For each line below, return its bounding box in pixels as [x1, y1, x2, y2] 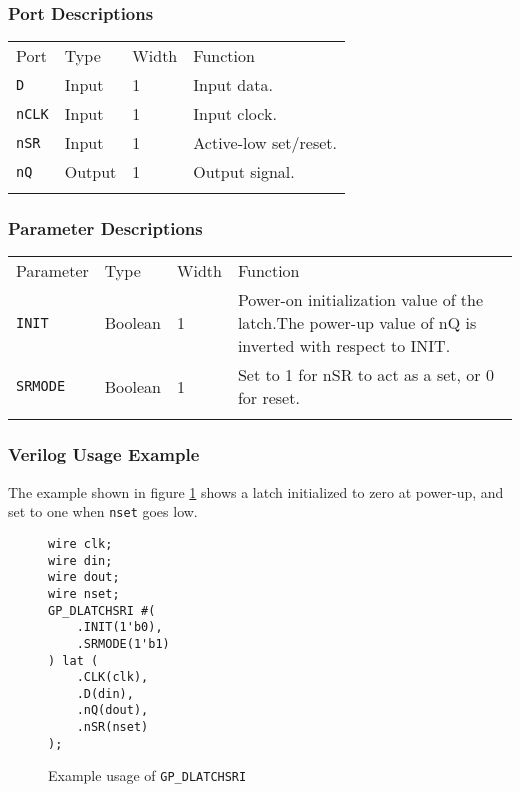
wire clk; [48, 536, 113, 551]
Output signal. [193, 160, 295, 184]
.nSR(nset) [76, 720, 149, 735]
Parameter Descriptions [8, 216, 203, 241]
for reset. [237, 386, 300, 410]
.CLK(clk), [76, 670, 149, 685]
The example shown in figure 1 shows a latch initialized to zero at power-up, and [8, 481, 504, 502]
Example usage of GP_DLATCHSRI [48, 765, 247, 786]
